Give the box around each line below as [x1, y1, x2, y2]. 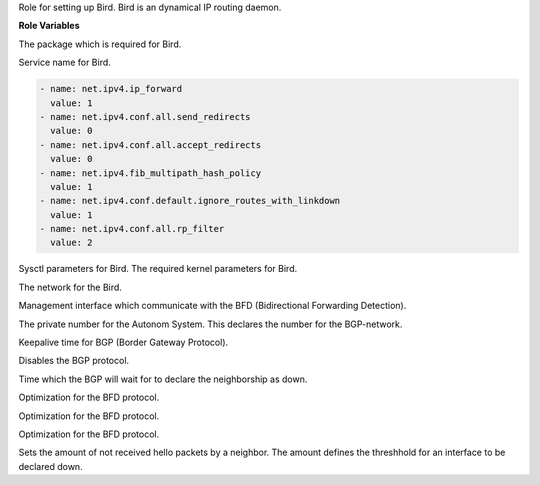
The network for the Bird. [18, 281, 122, 293]
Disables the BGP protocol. [18, 355, 130, 367]
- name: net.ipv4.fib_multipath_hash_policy [39, 167, 262, 179]
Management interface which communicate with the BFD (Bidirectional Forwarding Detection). [18, 300, 407, 312]
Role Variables [18, 20, 80, 32]
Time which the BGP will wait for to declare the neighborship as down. [18, 373, 308, 385]
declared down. [18, 460, 84, 472]
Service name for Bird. [18, 56, 112, 69]
